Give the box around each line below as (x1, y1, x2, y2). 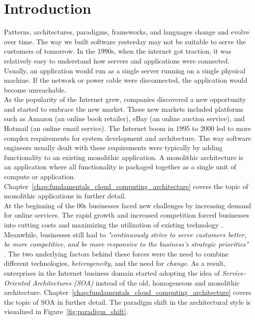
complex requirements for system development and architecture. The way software (4, 132, 252, 143)
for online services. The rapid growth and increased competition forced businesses (4, 210, 249, 220)
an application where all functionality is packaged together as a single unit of (4, 161, 236, 172)
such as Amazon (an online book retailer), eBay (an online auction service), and (4, 113, 245, 124)
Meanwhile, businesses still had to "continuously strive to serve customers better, (4, 229, 247, 239)
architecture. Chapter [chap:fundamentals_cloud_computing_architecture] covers (4, 287, 252, 297)
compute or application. (4, 171, 76, 182)
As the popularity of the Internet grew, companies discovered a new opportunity (4, 94, 246, 104)
